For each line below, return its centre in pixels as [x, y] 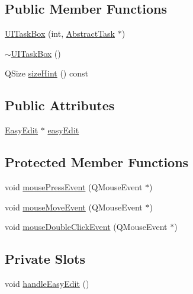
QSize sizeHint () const [46, 73]
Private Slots [45, 259]
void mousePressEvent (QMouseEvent [74, 186]
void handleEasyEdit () [47, 283]
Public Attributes [60, 105]
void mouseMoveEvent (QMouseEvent [74, 207]
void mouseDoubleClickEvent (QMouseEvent [86, 227]
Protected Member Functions [97, 162]
